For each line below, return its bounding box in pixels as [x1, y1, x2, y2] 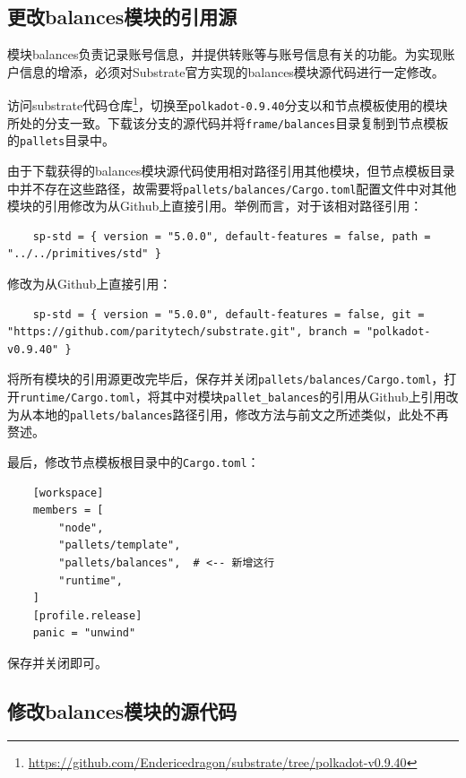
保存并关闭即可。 [7, 653, 108, 671]
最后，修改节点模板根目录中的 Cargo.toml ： [7, 452, 260, 471]
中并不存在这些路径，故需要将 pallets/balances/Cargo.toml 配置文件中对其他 [7, 178, 457, 197]
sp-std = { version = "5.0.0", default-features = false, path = [32, 229, 431, 243]
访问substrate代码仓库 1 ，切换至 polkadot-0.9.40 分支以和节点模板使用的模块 [7, 93, 448, 115]
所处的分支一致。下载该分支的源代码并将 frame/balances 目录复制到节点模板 [7, 113, 449, 132]
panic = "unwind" [32, 627, 136, 640]
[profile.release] [32, 609, 142, 622]
